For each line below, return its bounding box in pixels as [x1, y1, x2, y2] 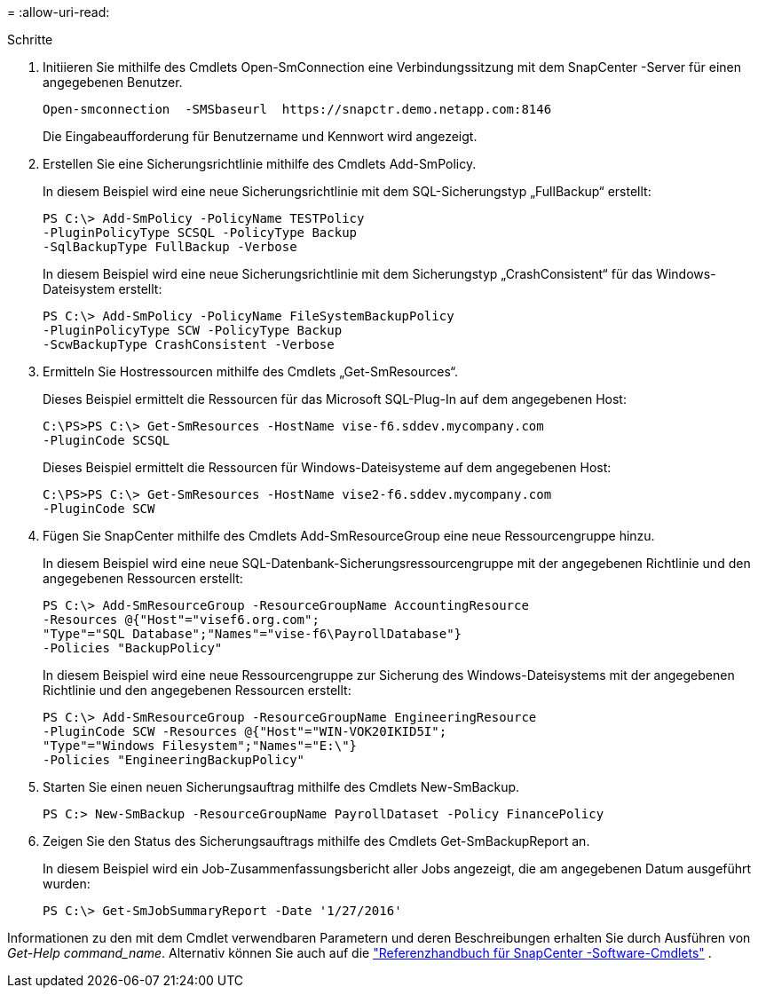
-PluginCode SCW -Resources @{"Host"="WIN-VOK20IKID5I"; [43, 724, 447, 738]
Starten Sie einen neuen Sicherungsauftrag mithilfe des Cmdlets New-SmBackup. [43, 779, 520, 794]
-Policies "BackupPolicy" [43, 641, 223, 655]
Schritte [7, 32, 53, 47]
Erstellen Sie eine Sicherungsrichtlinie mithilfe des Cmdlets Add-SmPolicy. [43, 156, 477, 171]
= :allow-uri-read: [7, 4, 110, 20]
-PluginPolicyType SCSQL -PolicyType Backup [43, 225, 358, 240]
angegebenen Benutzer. [43, 75, 183, 90]
